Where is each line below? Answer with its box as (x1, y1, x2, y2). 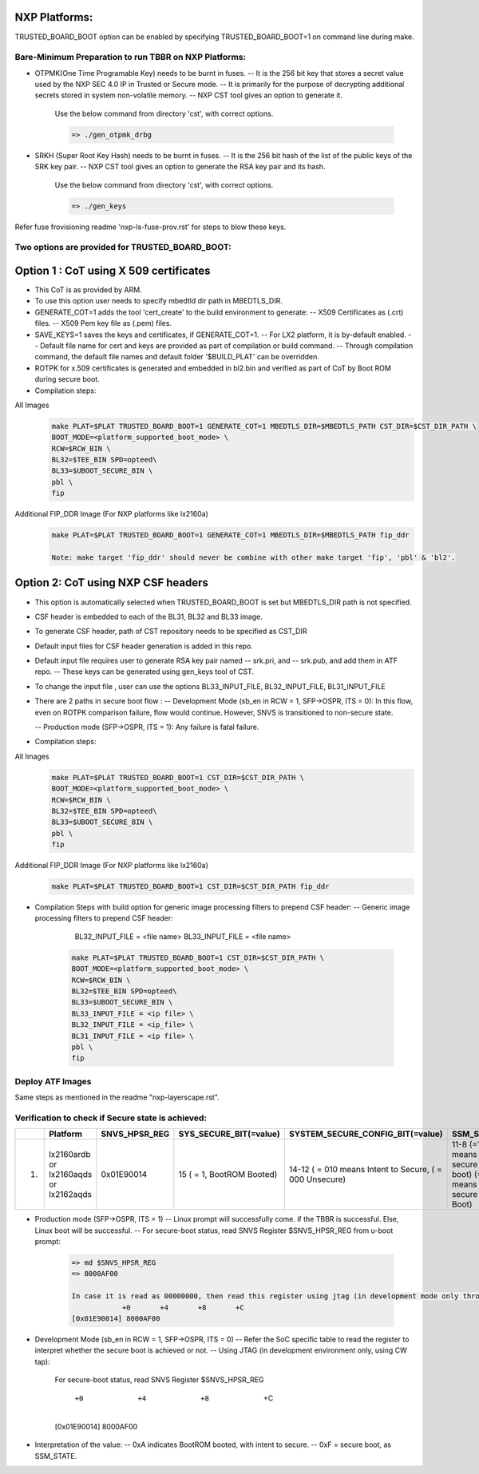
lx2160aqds (49, 1169, 93, 1180)
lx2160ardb (49, 1149, 91, 1160)
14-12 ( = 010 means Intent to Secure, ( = (288, 1164, 442, 1175)
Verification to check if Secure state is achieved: (14, 1112, 208, 1123)
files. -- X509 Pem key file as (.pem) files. (34, 319, 172, 328)
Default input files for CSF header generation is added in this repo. (34, 641, 253, 651)
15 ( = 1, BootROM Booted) (178, 1169, 278, 1180)
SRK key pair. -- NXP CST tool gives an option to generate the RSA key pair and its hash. (34, 162, 326, 172)
